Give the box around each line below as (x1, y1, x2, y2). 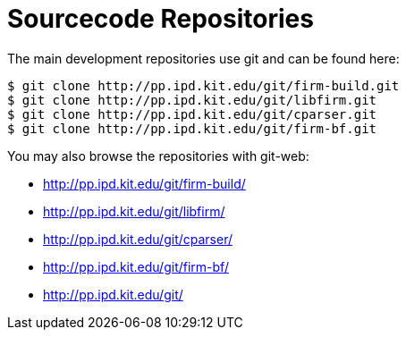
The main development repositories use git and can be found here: (7, 50, 400, 66)
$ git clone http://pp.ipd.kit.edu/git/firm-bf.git (7, 121, 377, 136)
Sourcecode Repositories (7, 4, 314, 34)
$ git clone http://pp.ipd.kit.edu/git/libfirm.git (7, 92, 377, 107)
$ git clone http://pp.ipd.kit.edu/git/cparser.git (7, 106, 377, 122)
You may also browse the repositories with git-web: (7, 147, 309, 164)
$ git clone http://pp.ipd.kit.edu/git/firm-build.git (7, 78, 400, 93)
